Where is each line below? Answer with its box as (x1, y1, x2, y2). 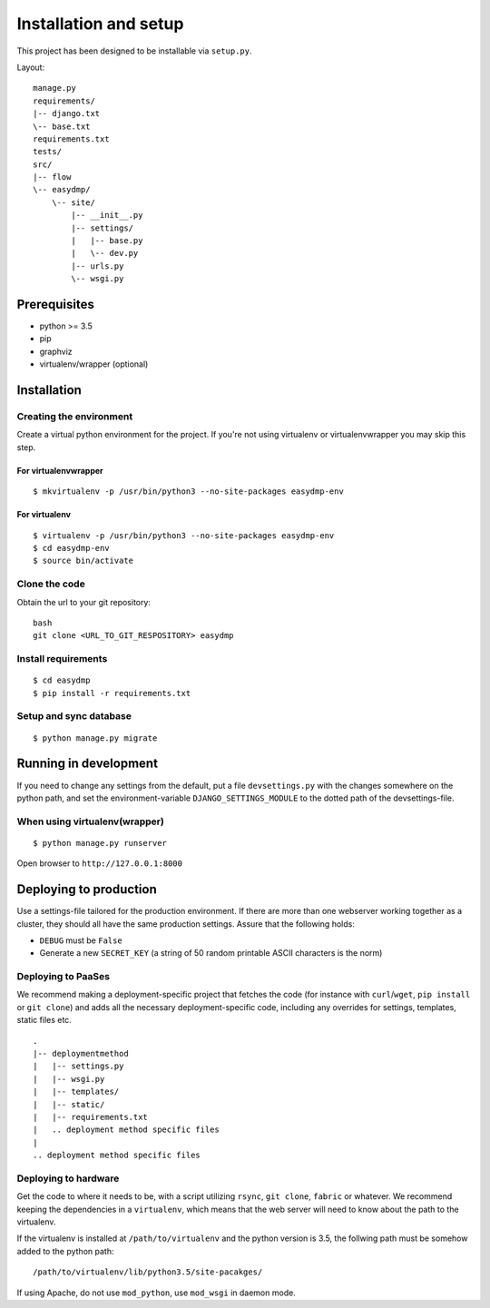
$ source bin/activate (33, 556, 134, 566)
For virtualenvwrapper (16, 465, 103, 476)
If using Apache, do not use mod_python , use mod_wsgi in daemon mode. (16, 1287, 297, 1298)
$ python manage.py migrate (33, 733, 158, 743)
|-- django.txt (33, 109, 101, 119)
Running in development (16, 756, 159, 772)
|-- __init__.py (71, 210, 143, 221)
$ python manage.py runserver (33, 838, 168, 848)
